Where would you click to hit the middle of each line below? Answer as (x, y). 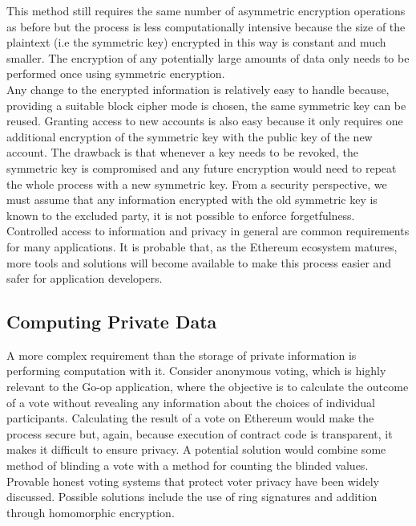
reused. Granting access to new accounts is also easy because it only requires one (205, 121)
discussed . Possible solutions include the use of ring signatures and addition (192, 497)
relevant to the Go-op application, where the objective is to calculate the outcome (208, 387)
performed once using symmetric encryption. (116, 73)
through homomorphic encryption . (91, 512)
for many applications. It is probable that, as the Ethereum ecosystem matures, (202, 246)
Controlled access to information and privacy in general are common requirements (208, 231)
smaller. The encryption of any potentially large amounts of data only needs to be (208, 57)
